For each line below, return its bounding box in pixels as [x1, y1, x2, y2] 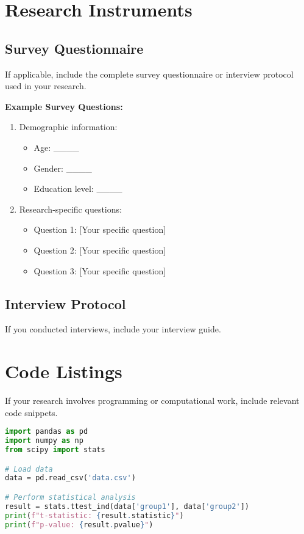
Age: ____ [34, 141, 79, 153]
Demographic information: [19, 120, 118, 133]
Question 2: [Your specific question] [34, 243, 166, 256]
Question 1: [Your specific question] [34, 223, 166, 236]
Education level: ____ [34, 182, 122, 195]
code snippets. [5, 406, 58, 419]
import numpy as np [5, 436, 83, 445]
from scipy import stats [5, 445, 105, 454]
